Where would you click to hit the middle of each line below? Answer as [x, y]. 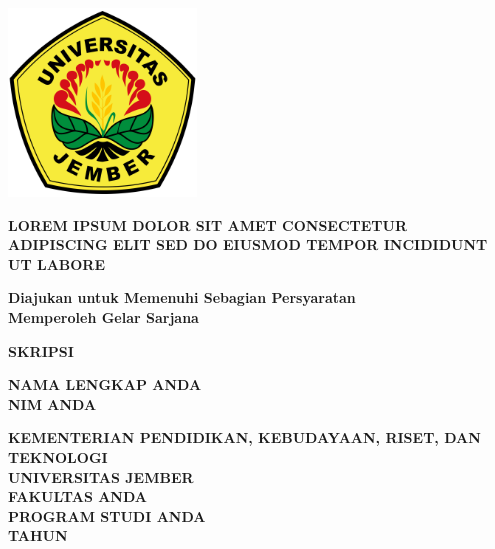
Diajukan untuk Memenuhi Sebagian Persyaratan [182, 297]
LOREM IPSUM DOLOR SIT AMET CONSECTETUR [208, 224]
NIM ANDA [52, 403]
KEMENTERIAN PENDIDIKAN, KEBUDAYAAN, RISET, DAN [244, 437]
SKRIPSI [41, 350]
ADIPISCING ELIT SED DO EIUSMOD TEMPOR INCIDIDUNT [248, 244]
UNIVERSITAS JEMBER [101, 476]
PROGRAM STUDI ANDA [107, 515]
